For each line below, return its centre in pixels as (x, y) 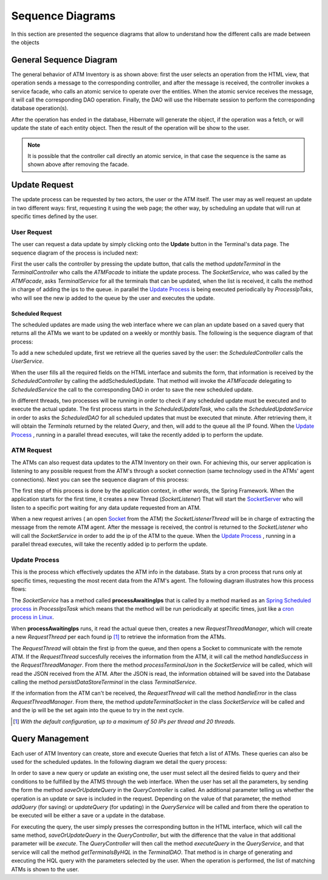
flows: (19, 589)
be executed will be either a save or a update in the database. (88, 816)
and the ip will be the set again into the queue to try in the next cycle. (98, 710)
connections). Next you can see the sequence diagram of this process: (100, 480)
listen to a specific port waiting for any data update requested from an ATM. (106, 507)
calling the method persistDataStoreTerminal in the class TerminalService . (104, 682)
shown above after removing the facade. (78, 165)
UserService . (28, 361)
